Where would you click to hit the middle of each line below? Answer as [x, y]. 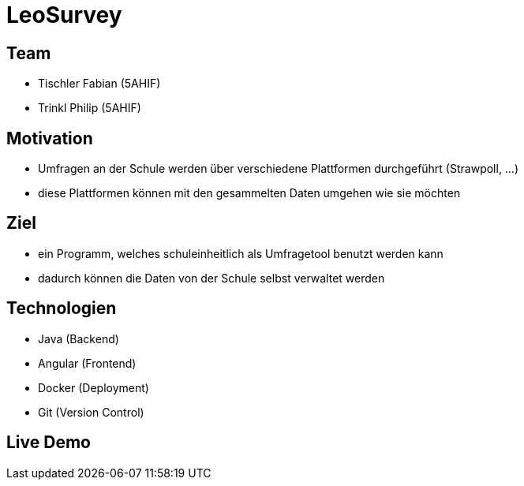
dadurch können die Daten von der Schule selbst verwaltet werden [211, 278]
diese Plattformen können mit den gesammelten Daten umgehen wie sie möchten [249, 193]
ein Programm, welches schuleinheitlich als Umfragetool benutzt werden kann [241, 253]
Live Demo [49, 443]
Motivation [50, 138]
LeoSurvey [64, 15]
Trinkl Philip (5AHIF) [90, 108]
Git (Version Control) [91, 412]
